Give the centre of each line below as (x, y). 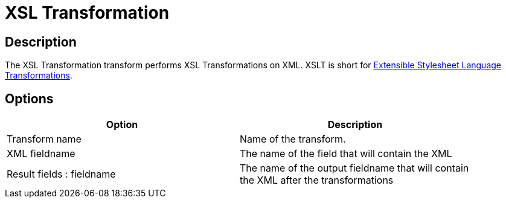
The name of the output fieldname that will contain (354, 168)
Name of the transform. (293, 139)
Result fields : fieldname (61, 174)
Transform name (44, 139)
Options (29, 98)
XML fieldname (41, 154)
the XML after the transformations (317, 180)
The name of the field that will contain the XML (346, 154)
